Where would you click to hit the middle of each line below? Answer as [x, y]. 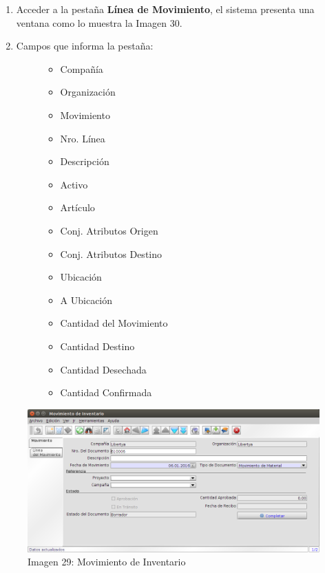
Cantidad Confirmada [106, 392]
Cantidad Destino [97, 346]
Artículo [77, 207]
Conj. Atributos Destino [111, 253]
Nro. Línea [83, 138]
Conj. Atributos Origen [109, 230]
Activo [74, 184]
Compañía [82, 68]
